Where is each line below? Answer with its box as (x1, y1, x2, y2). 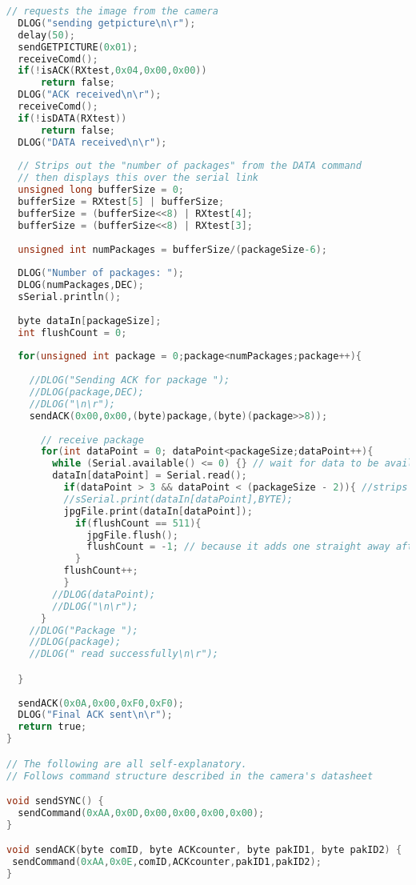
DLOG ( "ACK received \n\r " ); (18, 89, 162, 101)
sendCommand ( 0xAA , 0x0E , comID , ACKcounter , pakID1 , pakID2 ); (12, 856, 322, 868)
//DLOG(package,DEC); (29, 386, 144, 398)
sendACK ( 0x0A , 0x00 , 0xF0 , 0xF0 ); (18, 697, 185, 709)
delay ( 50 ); (18, 29, 75, 41)
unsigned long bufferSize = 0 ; (18, 184, 185, 196)
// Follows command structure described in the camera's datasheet (6, 770, 374, 782)
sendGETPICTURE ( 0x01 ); (18, 41, 138, 53)
